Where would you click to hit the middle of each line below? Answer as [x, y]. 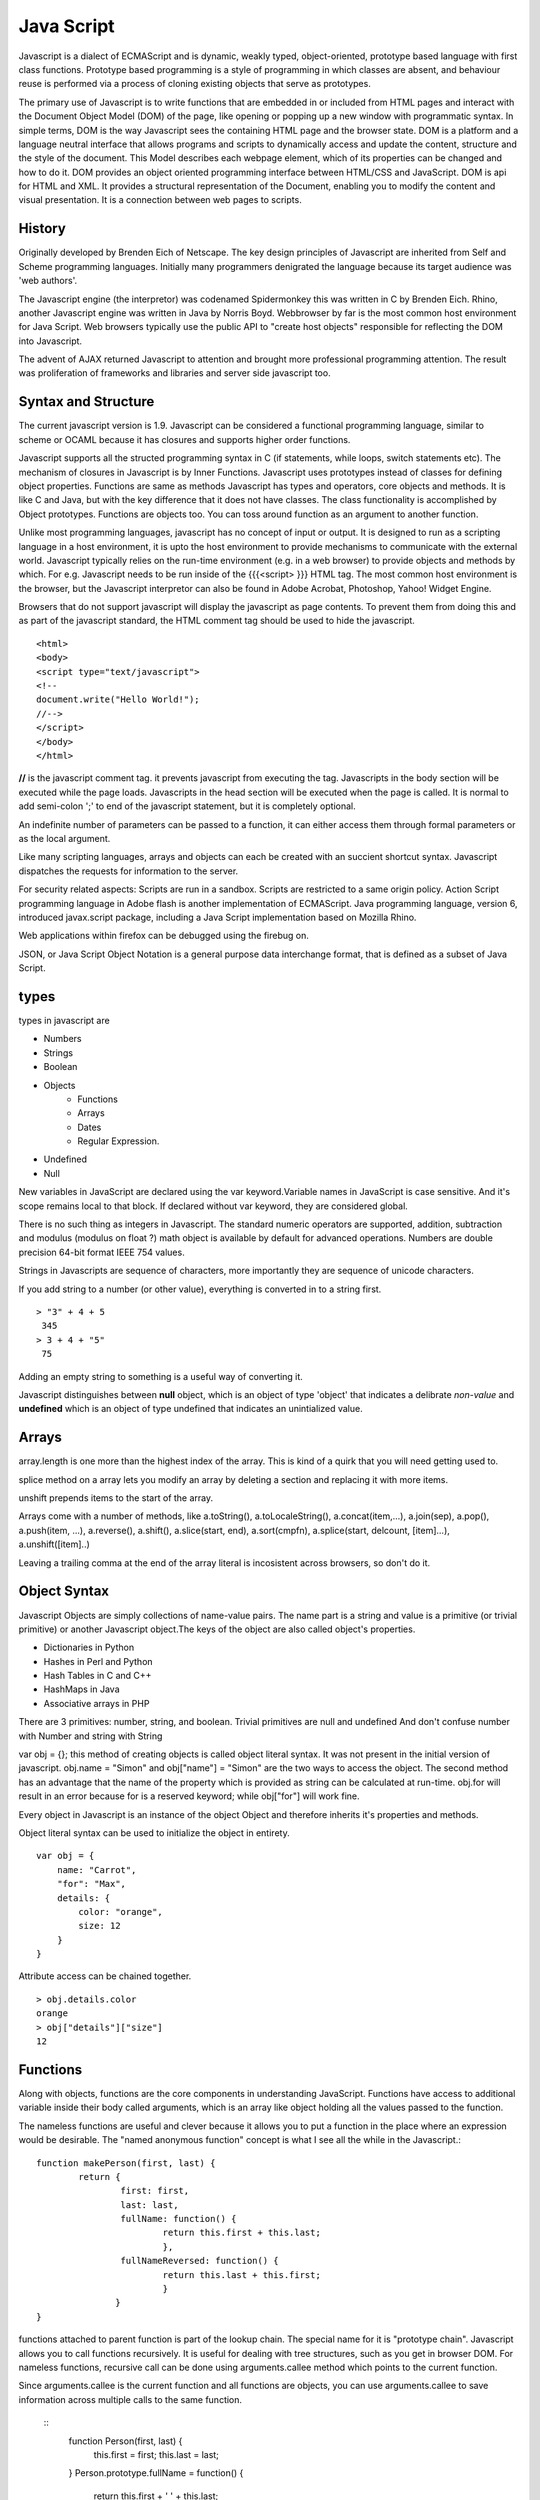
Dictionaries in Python [89, 1647]
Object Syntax [64, 1591]
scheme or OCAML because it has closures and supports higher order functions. [184, 439]
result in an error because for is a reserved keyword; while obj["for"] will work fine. [189, 1796]
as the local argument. [64, 838]
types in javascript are [64, 1020]
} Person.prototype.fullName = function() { [156, 2473]
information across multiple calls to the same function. [130, 2399]
